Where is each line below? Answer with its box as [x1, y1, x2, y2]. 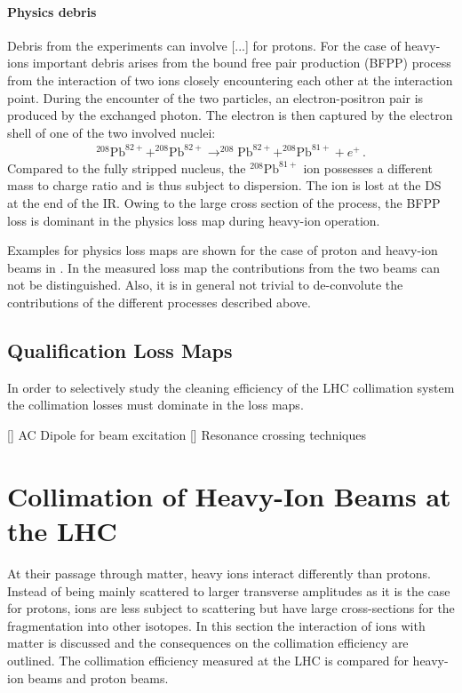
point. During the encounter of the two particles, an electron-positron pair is [7, 88, 424, 107]
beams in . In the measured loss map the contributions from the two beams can [7, 258, 441, 276]
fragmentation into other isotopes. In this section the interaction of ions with [7, 616, 426, 634]
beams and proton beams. [28, 668, 169, 687]
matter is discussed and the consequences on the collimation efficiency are [7, 633, 409, 652]
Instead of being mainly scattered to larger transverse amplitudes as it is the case [7, 581, 450, 600]
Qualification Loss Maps [7, 337, 233, 364]
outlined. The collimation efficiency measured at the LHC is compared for [7, 650, 409, 669]
